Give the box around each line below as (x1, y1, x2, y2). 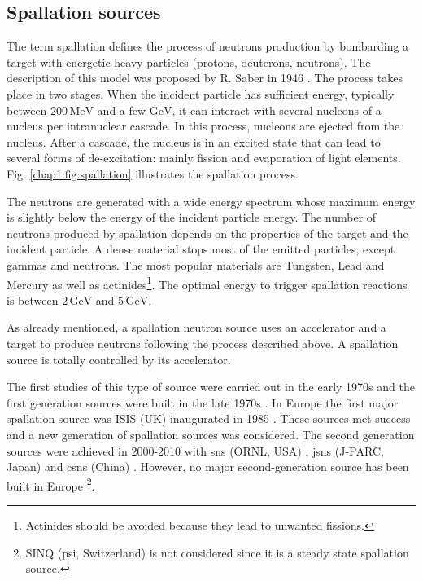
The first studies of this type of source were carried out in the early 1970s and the (7, 378, 415, 395)
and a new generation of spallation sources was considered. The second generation (7, 425, 415, 442)
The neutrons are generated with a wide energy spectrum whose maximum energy (7, 192, 416, 209)
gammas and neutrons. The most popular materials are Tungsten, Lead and (7, 256, 385, 273)
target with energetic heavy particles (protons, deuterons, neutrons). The (7, 53, 371, 70)
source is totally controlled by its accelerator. (7, 350, 231, 368)
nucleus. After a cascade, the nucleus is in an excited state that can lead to (7, 133, 381, 150)
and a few (97, 101, 146, 118)
